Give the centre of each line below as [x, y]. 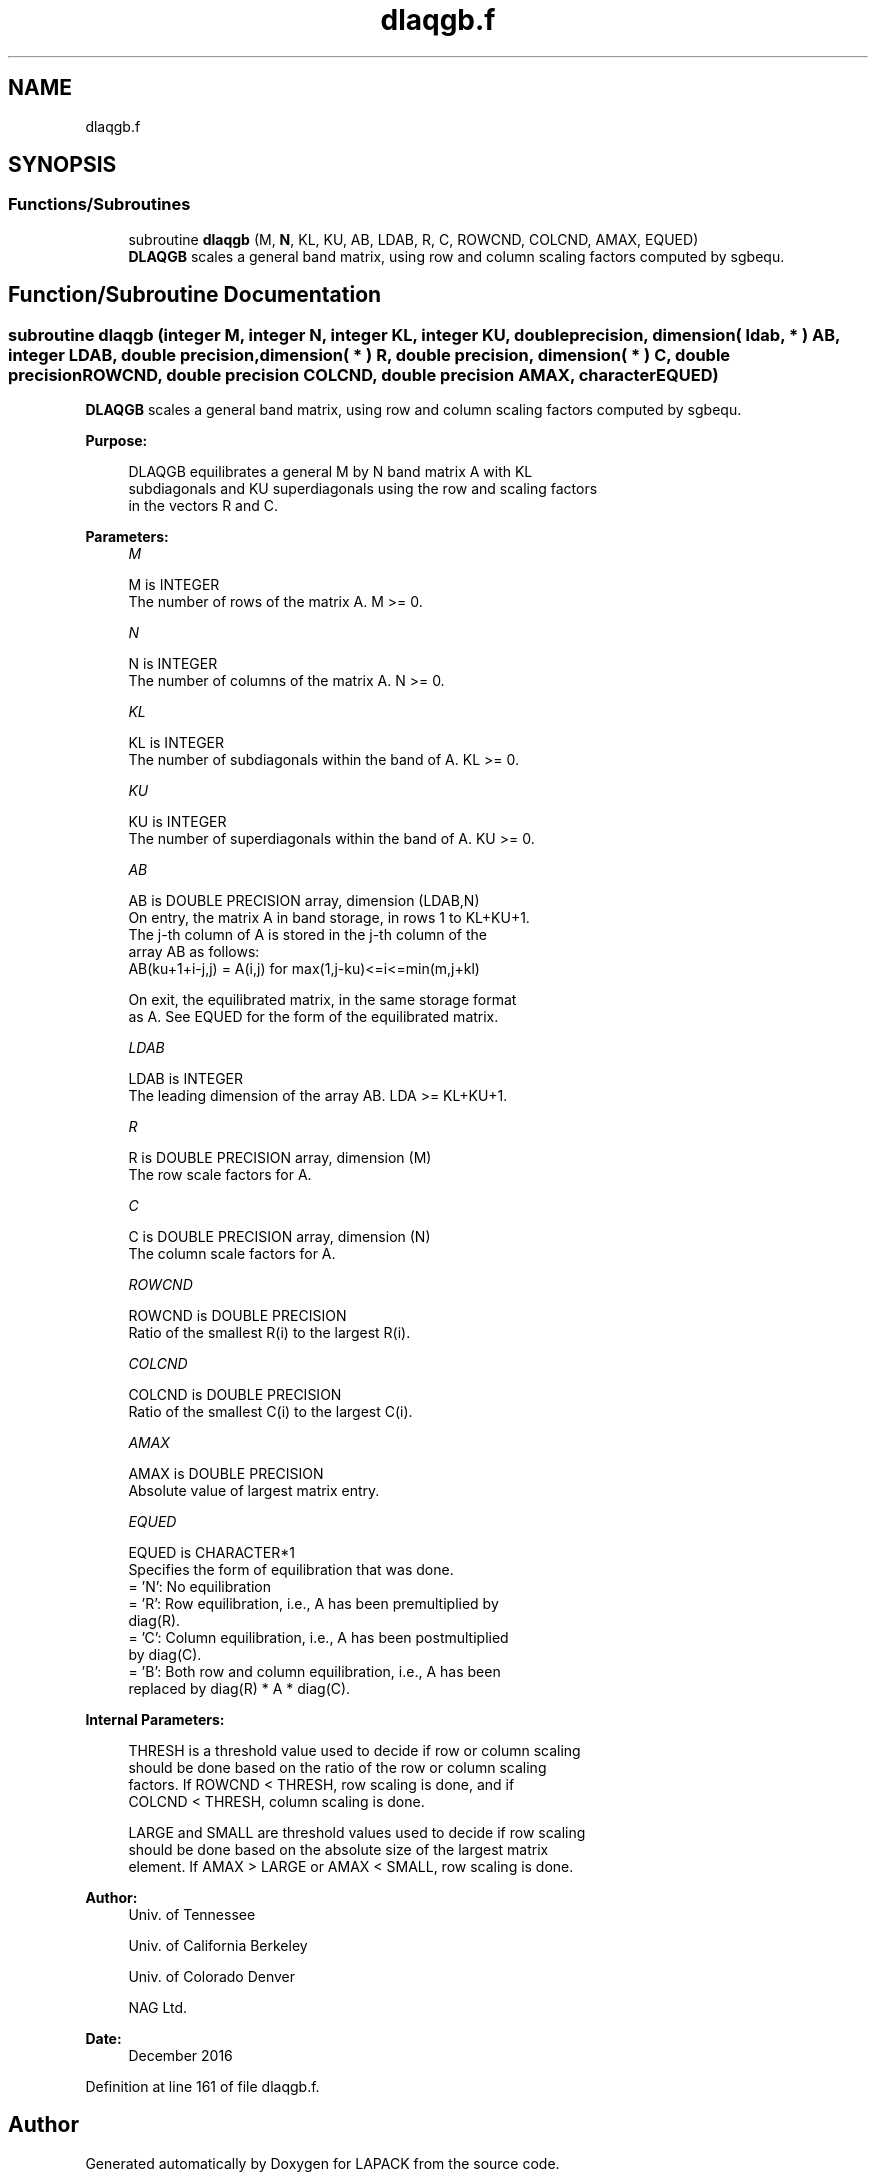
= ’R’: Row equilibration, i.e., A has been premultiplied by [313, 1604]
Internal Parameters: [155, 1720]
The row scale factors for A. [220, 1175]
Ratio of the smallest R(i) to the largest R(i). [269, 1333]
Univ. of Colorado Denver [212, 1977]
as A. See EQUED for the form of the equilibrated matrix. [313, 1017]
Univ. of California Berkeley [218, 1946]
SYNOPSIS [62, 165]
